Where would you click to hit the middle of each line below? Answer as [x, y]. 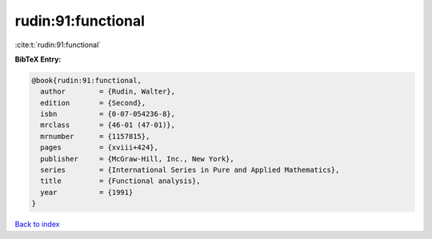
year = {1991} [87, 192]
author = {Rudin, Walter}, [108, 92]
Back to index [37, 225]
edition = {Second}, [93, 103]
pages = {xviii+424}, [100, 147]
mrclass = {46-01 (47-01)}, [108, 125]
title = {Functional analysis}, [120, 181]
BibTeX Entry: [38, 59]
